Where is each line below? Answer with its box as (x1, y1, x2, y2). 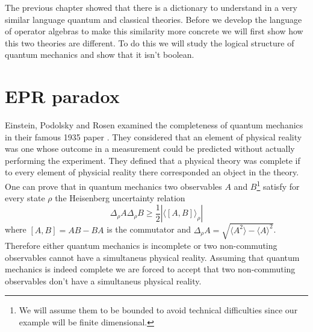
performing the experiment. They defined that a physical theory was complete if (5, 154, 300, 166)
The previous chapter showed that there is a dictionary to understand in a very (5, 1, 297, 13)
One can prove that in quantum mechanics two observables (5, 180, 222, 192)
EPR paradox (5, 84, 120, 108)
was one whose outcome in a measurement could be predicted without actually (5, 142, 295, 155)
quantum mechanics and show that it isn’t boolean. (5, 48, 194, 61)
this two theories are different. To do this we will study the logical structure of (5, 36, 294, 49)
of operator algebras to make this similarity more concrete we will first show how (5, 25, 303, 37)
